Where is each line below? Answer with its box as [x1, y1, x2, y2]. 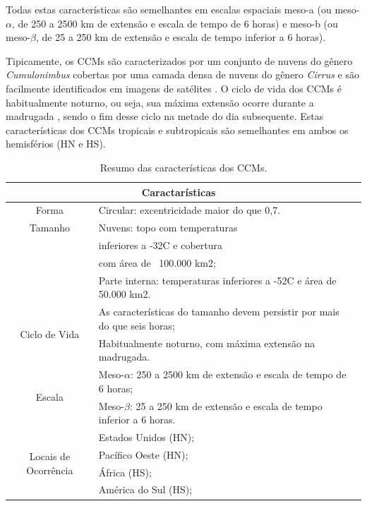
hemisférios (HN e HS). [6, 136, 106, 151]
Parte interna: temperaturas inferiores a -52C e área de [98, 272, 337, 287]
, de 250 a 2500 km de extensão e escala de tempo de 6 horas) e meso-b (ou [11, 16, 338, 30]
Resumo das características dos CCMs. [100, 159, 267, 174]
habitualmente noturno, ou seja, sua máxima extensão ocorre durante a [6, 95, 314, 109]
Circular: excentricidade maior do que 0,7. [98, 203, 281, 217]
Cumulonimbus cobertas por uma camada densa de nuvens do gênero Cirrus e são [6, 67, 359, 82]
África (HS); [98, 464, 152, 479]
